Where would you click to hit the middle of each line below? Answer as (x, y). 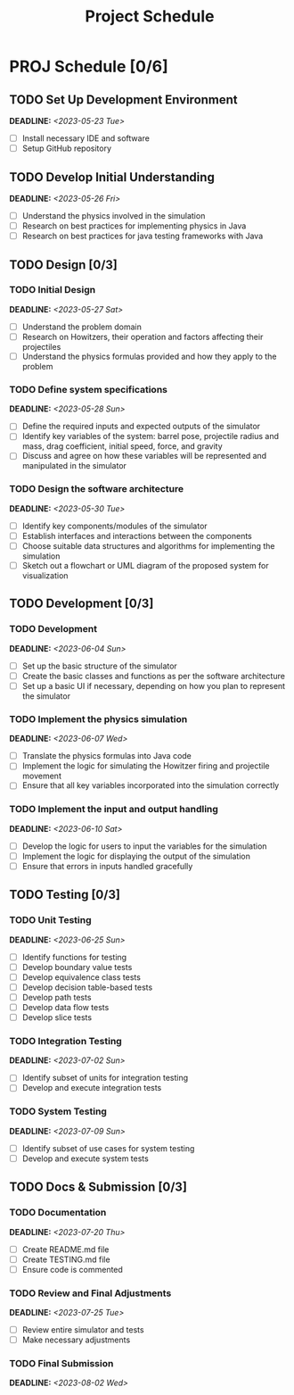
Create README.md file (65, 1249)
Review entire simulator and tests (83, 1330)
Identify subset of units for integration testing (105, 1078)
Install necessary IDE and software (86, 138)
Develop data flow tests (65, 1007)
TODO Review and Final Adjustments (90, 1293)
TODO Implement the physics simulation (98, 718)
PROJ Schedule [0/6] (89, 66)
